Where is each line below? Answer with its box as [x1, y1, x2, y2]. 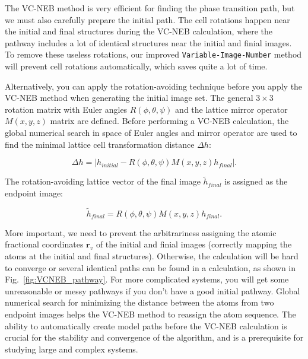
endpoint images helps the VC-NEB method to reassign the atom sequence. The [5, 307, 296, 320]
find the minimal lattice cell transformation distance [5, 138, 195, 150]
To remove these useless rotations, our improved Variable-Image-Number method [5, 48, 302, 61]
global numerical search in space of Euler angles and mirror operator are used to [5, 126, 297, 138]
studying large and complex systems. [5, 342, 138, 355]
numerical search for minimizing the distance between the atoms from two [5, 296, 274, 309]
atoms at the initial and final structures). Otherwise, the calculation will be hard [5, 250, 299, 262]
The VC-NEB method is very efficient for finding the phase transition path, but [5, 2, 295, 14]
